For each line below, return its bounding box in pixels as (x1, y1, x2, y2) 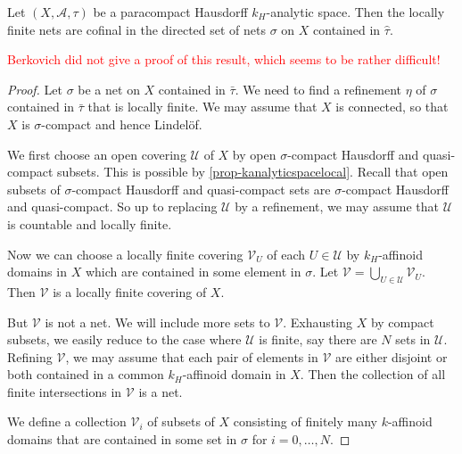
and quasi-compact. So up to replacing (7, 197, 218, 216)
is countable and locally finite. (7, 214, 172, 233)
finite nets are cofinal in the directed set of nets (7, 20, 267, 38)
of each (267, 244, 306, 263)
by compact (370, 312, 434, 331)
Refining (7, 347, 53, 366)
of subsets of (147, 412, 215, 431)
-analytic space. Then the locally (266, 3, 445, 21)
